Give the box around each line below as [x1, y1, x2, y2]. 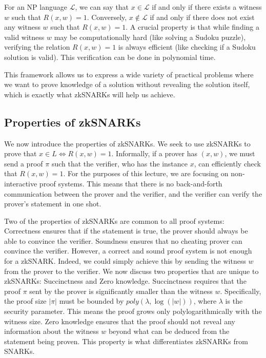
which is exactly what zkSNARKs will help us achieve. [4, 89, 175, 99]
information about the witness [4, 326, 99, 336]
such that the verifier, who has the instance [51, 158, 188, 169]
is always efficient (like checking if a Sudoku [118, 41, 256, 52]
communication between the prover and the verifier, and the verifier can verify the [4, 188, 262, 199]
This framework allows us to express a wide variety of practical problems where [4, 69, 254, 79]
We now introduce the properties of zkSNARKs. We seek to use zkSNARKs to [4, 138, 251, 149]
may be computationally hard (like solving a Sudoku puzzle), [54, 31, 246, 42]
